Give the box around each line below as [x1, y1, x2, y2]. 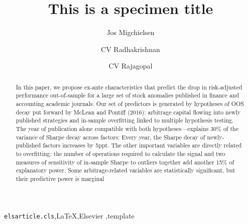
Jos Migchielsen [106, 27, 155, 37]
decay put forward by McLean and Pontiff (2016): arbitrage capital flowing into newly [16, 107, 241, 116]
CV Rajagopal [108, 60, 153, 71]
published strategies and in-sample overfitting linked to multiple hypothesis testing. [16, 116, 234, 124]
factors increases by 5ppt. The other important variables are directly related [43, 141, 242, 149]
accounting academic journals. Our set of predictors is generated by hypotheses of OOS [16, 99, 244, 108]
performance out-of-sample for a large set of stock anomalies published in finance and [16, 91, 239, 99]
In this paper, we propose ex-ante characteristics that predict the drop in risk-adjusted [16, 82, 242, 91]
